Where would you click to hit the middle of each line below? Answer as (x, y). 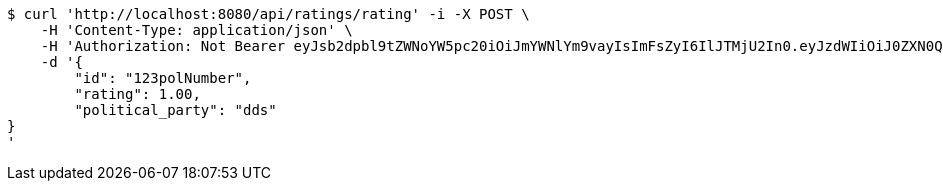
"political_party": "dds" (175, 110)
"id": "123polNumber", (163, 78)
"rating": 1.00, (137, 94)
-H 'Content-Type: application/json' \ (196, 30)
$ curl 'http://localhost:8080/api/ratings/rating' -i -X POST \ (268, 14)
